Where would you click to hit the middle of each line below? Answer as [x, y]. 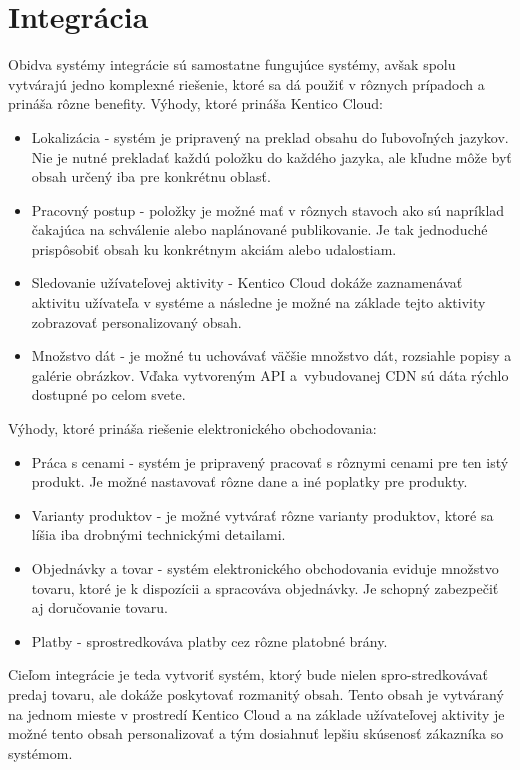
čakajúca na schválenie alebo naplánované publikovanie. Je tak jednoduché [259, 229]
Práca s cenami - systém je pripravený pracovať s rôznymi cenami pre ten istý [270, 461]
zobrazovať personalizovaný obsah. [136, 321]
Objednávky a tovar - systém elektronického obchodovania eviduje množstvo [265, 568]
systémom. [40, 752]
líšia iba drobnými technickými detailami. [158, 534]
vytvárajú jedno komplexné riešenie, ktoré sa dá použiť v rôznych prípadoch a [246, 83]
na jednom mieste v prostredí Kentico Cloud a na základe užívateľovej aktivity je [256, 713]
